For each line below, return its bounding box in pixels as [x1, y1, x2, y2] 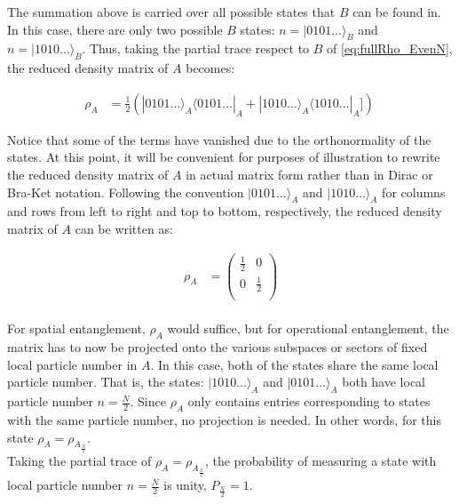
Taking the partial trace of [7, 452, 152, 470]
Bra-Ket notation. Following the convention [7, 182, 244, 201]
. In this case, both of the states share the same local [150, 355, 439, 373]
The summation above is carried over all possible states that [7, 3, 336, 20]
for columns [382, 182, 446, 201]
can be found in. [352, 3, 441, 20]
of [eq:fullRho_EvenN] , [327, 39, 453, 58]
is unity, [163, 476, 207, 494]
